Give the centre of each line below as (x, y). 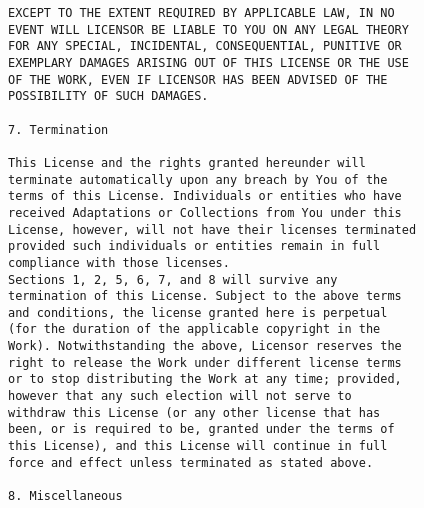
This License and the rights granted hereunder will (187, 162)
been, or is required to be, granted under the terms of (201, 429)
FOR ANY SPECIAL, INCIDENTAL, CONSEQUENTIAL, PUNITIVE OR (205, 46)
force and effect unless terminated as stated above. (191, 462)
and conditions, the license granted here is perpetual (198, 312)
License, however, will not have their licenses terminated (212, 229)
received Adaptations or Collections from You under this (205, 212)
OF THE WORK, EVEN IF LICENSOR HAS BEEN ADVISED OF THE (198, 79)
